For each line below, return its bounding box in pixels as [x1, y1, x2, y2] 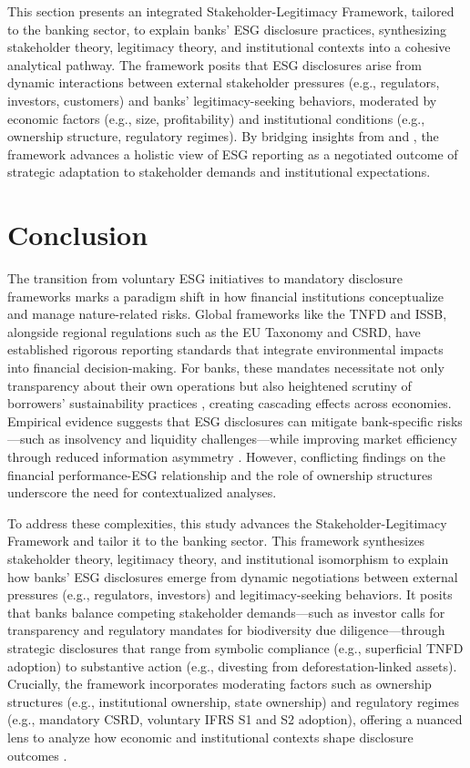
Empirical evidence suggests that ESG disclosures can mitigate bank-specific [7, 411, 434, 430]
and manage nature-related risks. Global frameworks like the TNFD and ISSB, [7, 304, 447, 323]
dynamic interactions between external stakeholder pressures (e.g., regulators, [7, 73, 440, 92]
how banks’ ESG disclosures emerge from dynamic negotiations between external [7, 567, 458, 586]
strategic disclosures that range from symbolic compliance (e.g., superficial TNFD [7, 638, 464, 657]
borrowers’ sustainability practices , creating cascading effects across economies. [7, 394, 452, 413]
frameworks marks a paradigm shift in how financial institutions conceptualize [7, 286, 444, 305]
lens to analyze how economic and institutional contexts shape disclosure [7, 727, 414, 746]
